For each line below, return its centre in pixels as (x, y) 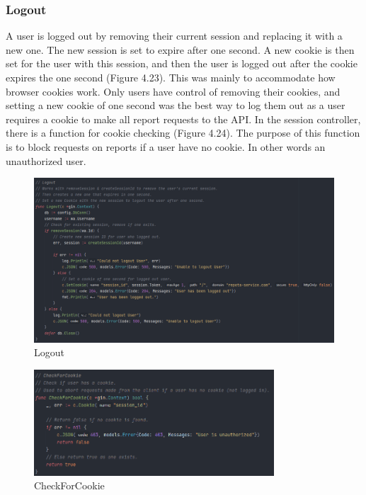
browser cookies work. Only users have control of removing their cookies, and (173, 91)
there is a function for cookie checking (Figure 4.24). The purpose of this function (183, 133)
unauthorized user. (46, 160)
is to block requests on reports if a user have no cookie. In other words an (166, 146)
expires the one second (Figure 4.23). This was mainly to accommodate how (171, 77)
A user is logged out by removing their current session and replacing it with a (174, 36)
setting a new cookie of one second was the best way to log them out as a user (176, 105)
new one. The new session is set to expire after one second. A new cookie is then (180, 49)
